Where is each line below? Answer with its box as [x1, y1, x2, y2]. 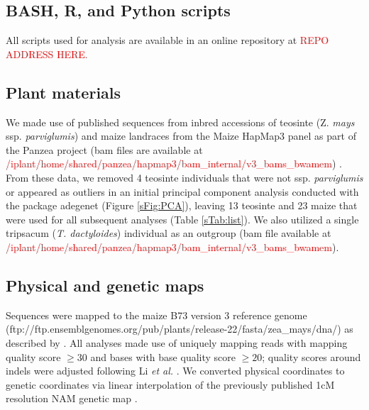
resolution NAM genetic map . [6, 391, 138, 406]
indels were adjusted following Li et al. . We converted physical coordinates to [6, 363, 345, 378]
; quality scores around [262, 349, 361, 364]
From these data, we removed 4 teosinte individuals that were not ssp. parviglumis [6, 170, 363, 184]
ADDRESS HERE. [6, 46, 88, 61]
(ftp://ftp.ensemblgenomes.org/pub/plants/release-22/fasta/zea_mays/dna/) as [6, 321, 353, 336]
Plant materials [6, 81, 121, 103]
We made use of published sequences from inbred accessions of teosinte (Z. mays [6, 114, 355, 129]
